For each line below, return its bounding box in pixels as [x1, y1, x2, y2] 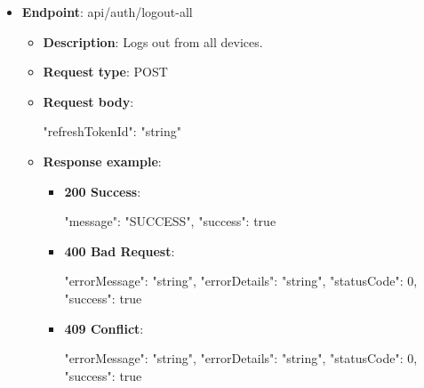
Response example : [43, 151, 162, 170]
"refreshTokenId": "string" [43, 122, 181, 141]
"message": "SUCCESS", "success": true [64, 212, 276, 230]
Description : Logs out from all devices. [43, 32, 263, 51]
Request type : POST [43, 62, 168, 81]
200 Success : [64, 182, 141, 200]
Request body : [43, 92, 134, 110]
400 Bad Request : [64, 241, 175, 260]
